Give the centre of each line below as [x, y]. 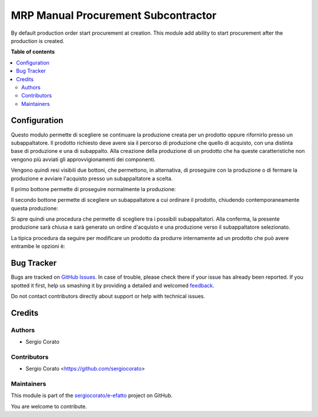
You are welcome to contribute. [49, 406]
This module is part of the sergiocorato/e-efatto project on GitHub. [92, 396]
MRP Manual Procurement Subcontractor [114, 15]
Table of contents [33, 52]
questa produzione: [34, 208]
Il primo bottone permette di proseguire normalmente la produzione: [93, 189]
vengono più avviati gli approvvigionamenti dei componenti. [83, 159]
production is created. [38, 41]
